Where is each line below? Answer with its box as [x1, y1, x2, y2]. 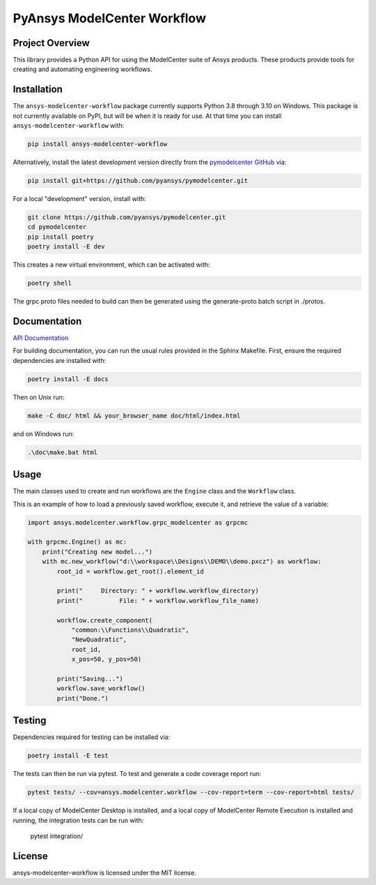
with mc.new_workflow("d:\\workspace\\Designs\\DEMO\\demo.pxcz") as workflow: [42, 558, 322, 565]
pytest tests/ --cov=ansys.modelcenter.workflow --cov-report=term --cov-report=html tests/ [27, 789, 354, 796]
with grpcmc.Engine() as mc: [27, 538, 127, 546]
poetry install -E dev [27, 243, 105, 251]
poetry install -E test [27, 752, 109, 760]
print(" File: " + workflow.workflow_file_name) [56, 597, 259, 604]
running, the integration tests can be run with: [13, 816, 144, 824]
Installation [13, 84, 63, 96]
